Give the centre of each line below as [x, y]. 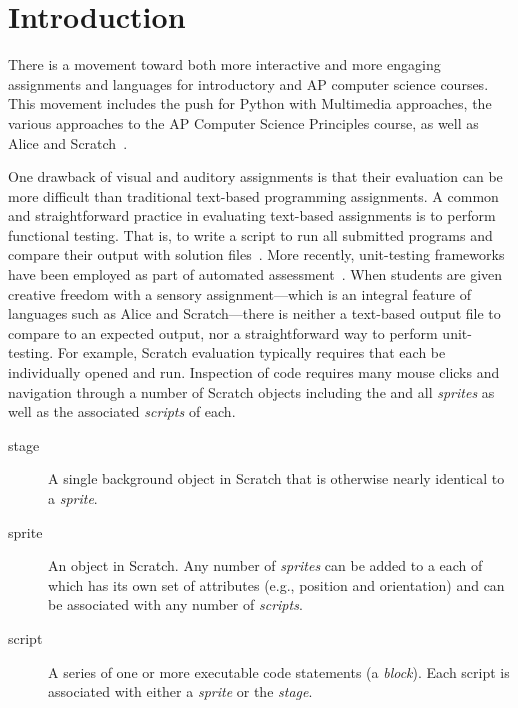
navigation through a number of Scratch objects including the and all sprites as [251, 391]
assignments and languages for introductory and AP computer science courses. [248, 83]
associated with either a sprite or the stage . [180, 691]
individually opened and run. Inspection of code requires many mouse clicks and [254, 372]
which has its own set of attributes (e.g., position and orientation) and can [276, 584]
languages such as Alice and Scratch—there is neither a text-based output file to [254, 313]
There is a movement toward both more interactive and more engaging [224, 64]
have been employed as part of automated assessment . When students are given [255, 274]
